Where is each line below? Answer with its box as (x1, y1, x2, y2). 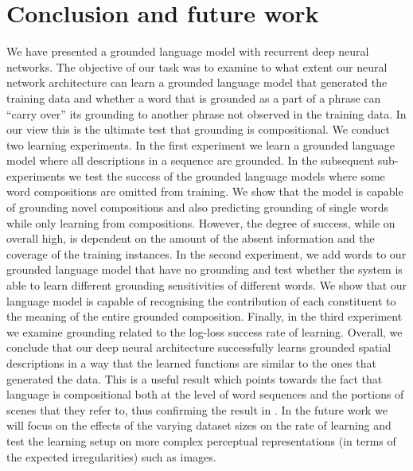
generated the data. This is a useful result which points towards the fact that (6, 370, 383, 387)
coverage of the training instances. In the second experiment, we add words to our (6, 245, 407, 262)
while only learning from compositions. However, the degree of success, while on (6, 214, 395, 231)
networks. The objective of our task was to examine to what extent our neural (6, 58, 388, 75)
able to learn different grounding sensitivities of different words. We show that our (6, 277, 407, 294)
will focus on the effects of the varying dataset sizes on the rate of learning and (6, 417, 392, 434)
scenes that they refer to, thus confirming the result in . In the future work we (6, 401, 388, 418)
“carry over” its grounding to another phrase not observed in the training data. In (6, 105, 407, 122)
